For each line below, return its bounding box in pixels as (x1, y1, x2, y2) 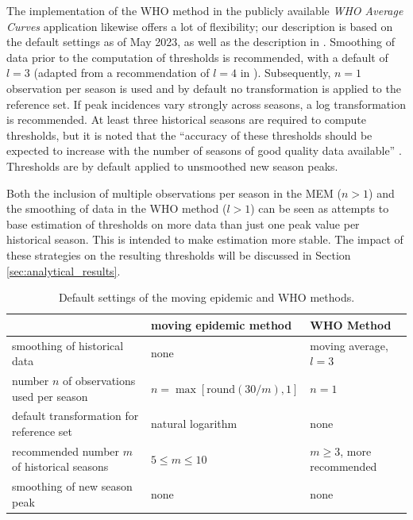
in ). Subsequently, (240, 64, 331, 81)
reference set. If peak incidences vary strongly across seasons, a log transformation (6, 95, 406, 112)
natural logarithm (150, 415, 237, 432)
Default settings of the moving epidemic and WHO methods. (58, 289, 355, 306)
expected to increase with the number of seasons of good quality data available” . (6, 142, 402, 159)
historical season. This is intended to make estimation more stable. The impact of (6, 231, 403, 248)
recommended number (12, 442, 120, 459)
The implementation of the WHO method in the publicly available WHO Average (6, 2, 403, 18)
